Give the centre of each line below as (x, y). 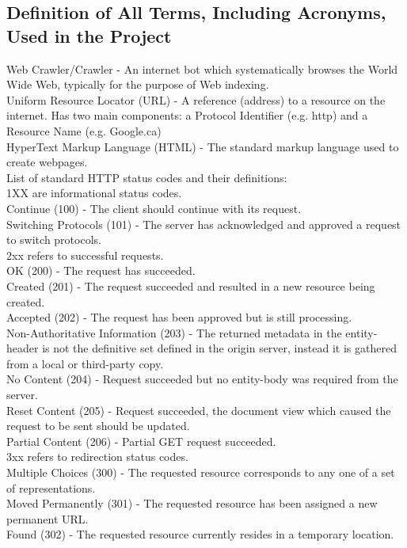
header (23, 348)
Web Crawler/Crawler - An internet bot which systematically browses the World (202, 68)
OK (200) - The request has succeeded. (101, 270)
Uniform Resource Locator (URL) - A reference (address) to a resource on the (196, 99)
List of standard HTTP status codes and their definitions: (147, 177)
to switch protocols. (54, 240)
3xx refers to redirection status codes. (97, 457)
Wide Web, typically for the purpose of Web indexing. (138, 84)
